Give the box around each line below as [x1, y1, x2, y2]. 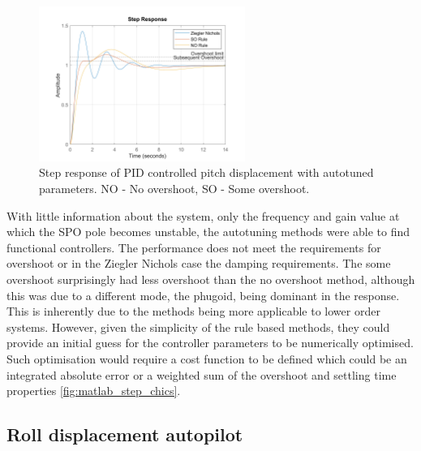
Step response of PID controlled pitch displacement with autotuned [39, 164, 374, 181]
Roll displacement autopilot [6, 422, 243, 447]
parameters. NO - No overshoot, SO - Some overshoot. [39, 179, 310, 196]
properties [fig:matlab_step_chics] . [6, 382, 181, 399]
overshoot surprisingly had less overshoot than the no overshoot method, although [6, 270, 415, 287]
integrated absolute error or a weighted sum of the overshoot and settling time [6, 366, 397, 383]
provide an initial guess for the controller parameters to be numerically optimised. [6, 334, 414, 351]
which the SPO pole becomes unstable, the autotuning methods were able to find [6, 223, 410, 240]
